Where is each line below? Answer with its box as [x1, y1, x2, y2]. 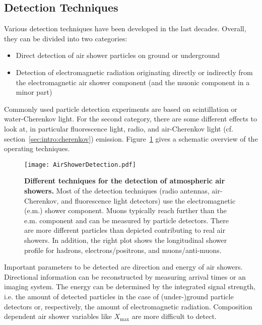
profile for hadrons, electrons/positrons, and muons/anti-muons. [24, 244, 222, 255]
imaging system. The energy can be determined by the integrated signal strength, [4, 281, 255, 292]
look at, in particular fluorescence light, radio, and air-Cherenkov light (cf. [4, 123, 233, 134]
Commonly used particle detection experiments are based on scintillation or [4, 103, 237, 114]
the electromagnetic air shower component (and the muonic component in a [16, 77, 250, 87]
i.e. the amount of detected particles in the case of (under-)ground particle [4, 291, 234, 301]
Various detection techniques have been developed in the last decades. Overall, [4, 23, 246, 34]
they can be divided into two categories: [4, 33, 127, 43]
